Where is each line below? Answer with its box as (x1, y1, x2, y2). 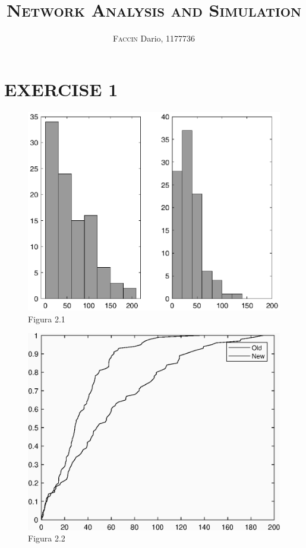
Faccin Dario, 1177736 (112, 32, 195, 45)
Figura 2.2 (28, 532, 65, 544)
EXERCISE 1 (4, 77, 118, 101)
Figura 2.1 (28, 312, 65, 325)
